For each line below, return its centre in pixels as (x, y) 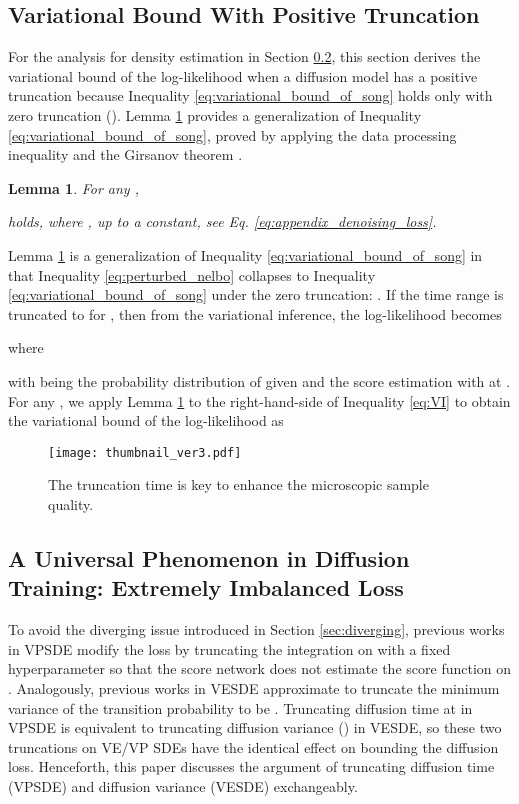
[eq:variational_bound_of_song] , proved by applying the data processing (232, 134)
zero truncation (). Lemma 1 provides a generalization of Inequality (215, 114)
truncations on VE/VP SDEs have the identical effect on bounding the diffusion (253, 746)
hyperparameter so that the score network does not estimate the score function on (260, 668)
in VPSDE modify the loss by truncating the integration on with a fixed (229, 648)
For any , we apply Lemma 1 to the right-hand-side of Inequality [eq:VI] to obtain (259, 400)
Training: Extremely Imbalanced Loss (206, 587)
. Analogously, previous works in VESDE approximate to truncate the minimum (254, 687)
